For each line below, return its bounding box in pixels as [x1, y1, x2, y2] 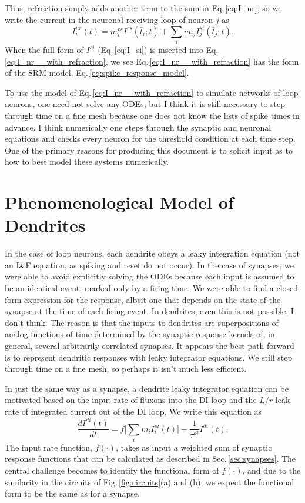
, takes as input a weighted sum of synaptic [115, 441, 272, 453]
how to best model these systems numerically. [5, 155, 169, 168]
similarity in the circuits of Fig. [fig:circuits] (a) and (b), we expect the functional [5, 475, 294, 488]
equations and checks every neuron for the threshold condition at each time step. [5, 132, 296, 145]
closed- [276, 282, 301, 294]
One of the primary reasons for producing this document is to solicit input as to [5, 144, 293, 156]
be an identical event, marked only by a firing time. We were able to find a [5, 282, 274, 294]
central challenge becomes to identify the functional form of [5, 464, 219, 477]
